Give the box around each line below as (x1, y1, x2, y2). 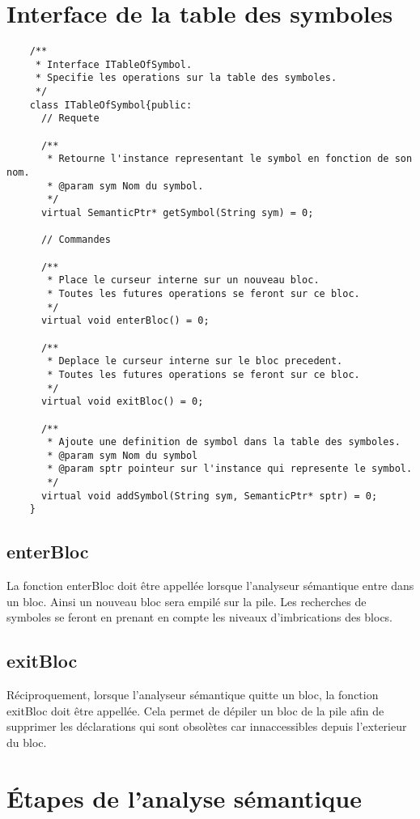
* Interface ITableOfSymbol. (35, 58, 193, 70)
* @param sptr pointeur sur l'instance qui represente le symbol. (47, 463, 413, 475)
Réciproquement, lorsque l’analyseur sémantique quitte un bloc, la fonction (6, 686, 379, 703)
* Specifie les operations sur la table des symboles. (35, 72, 337, 84)
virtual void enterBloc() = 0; (40, 315, 210, 327)
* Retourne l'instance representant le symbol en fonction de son (47, 153, 413, 165)
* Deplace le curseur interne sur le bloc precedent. (47, 355, 343, 367)
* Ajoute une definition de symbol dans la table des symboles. (47, 436, 401, 448)
